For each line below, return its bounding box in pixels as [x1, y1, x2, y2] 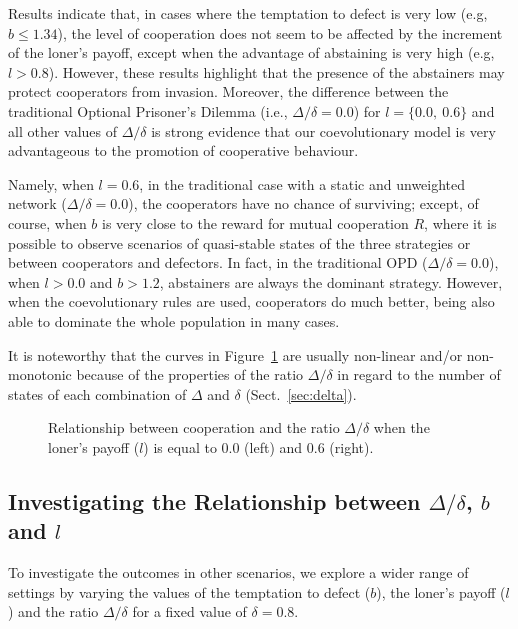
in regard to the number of [337, 364, 501, 385]
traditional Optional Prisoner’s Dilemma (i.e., [8, 100, 288, 121]
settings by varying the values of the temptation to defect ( [8, 581, 371, 602]
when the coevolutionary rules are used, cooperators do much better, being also [8, 291, 495, 312]
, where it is [424, 212, 497, 233]
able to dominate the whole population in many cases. [8, 310, 340, 331]
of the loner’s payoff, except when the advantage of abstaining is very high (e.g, [8, 42, 495, 63]
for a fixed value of [132, 601, 247, 622]
